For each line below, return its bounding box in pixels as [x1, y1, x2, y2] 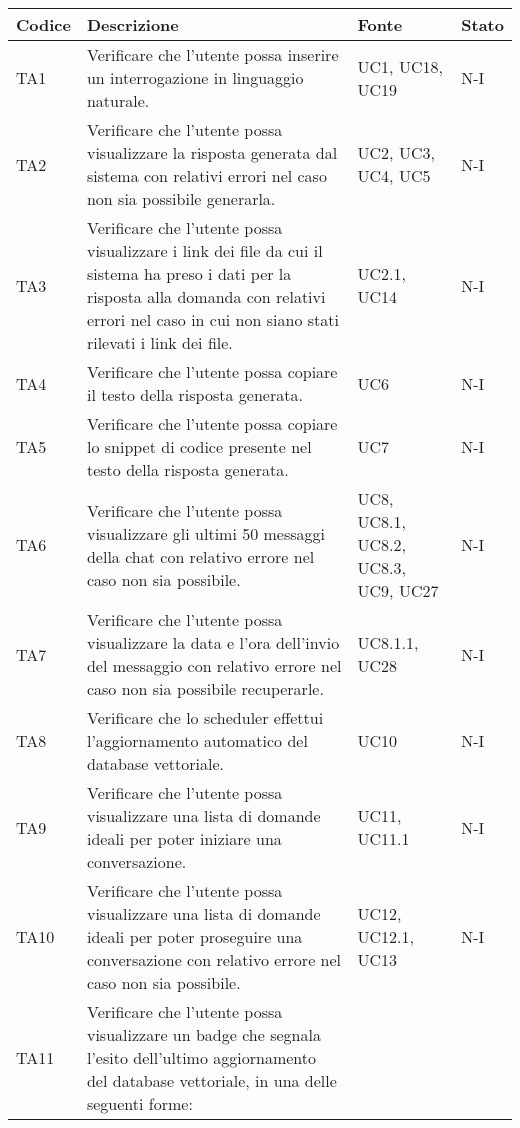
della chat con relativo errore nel [86, 544, 315, 568]
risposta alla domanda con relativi [86, 285, 326, 308]
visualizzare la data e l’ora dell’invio [86, 631, 340, 654]
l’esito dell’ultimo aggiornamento [86, 1046, 316, 1069]
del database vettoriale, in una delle [86, 1069, 337, 1092]
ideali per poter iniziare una [86, 827, 282, 850]
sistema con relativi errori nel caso [86, 164, 327, 187]
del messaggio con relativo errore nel [86, 654, 342, 677]
